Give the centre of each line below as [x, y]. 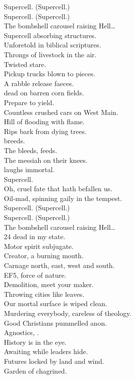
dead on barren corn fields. [44, 93]
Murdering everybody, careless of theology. [68, 313]
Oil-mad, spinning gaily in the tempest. [63, 198]
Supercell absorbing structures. [50, 35]
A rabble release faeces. [39, 83]
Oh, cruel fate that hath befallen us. [58, 189]
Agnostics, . [22, 332]
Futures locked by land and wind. [54, 361]
